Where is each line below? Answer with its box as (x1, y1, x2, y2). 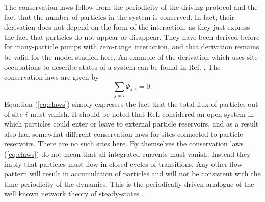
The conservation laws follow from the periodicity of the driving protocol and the (4, 2, 258, 12)
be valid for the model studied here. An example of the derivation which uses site (4, 51, 258, 62)
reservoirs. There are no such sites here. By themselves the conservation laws (4, 138, 244, 149)
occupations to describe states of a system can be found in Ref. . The (4, 61, 221, 72)
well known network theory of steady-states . (4, 188, 144, 199)
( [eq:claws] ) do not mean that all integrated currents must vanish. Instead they (4, 148, 251, 159)
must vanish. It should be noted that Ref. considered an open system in (30, 108, 254, 119)
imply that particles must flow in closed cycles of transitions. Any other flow (4, 158, 243, 169)
